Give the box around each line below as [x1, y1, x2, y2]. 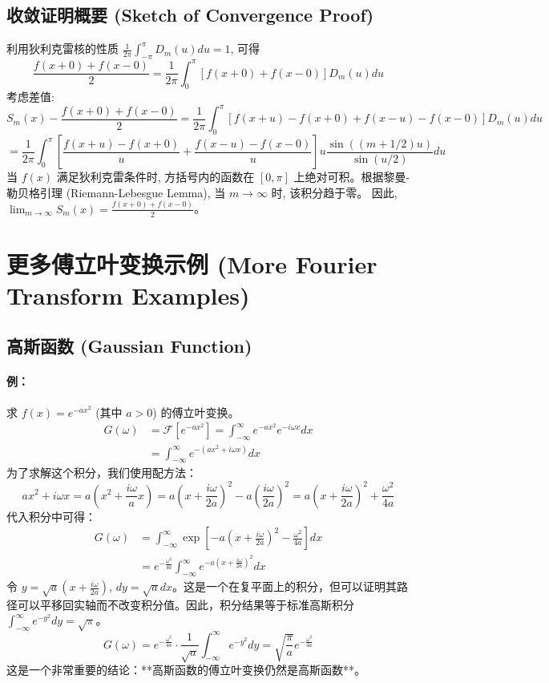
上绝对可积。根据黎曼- [293, 168, 410, 185]
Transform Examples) [6, 278, 250, 311]
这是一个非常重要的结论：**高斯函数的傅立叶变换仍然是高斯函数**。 [6, 661, 365, 678]
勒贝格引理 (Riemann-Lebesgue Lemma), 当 [6, 184, 226, 200]
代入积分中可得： [6, 507, 96, 524]
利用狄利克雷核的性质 [6, 40, 119, 57]
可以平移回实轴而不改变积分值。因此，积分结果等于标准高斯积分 [17, 596, 354, 612]
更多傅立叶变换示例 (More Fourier [6, 247, 377, 280]
